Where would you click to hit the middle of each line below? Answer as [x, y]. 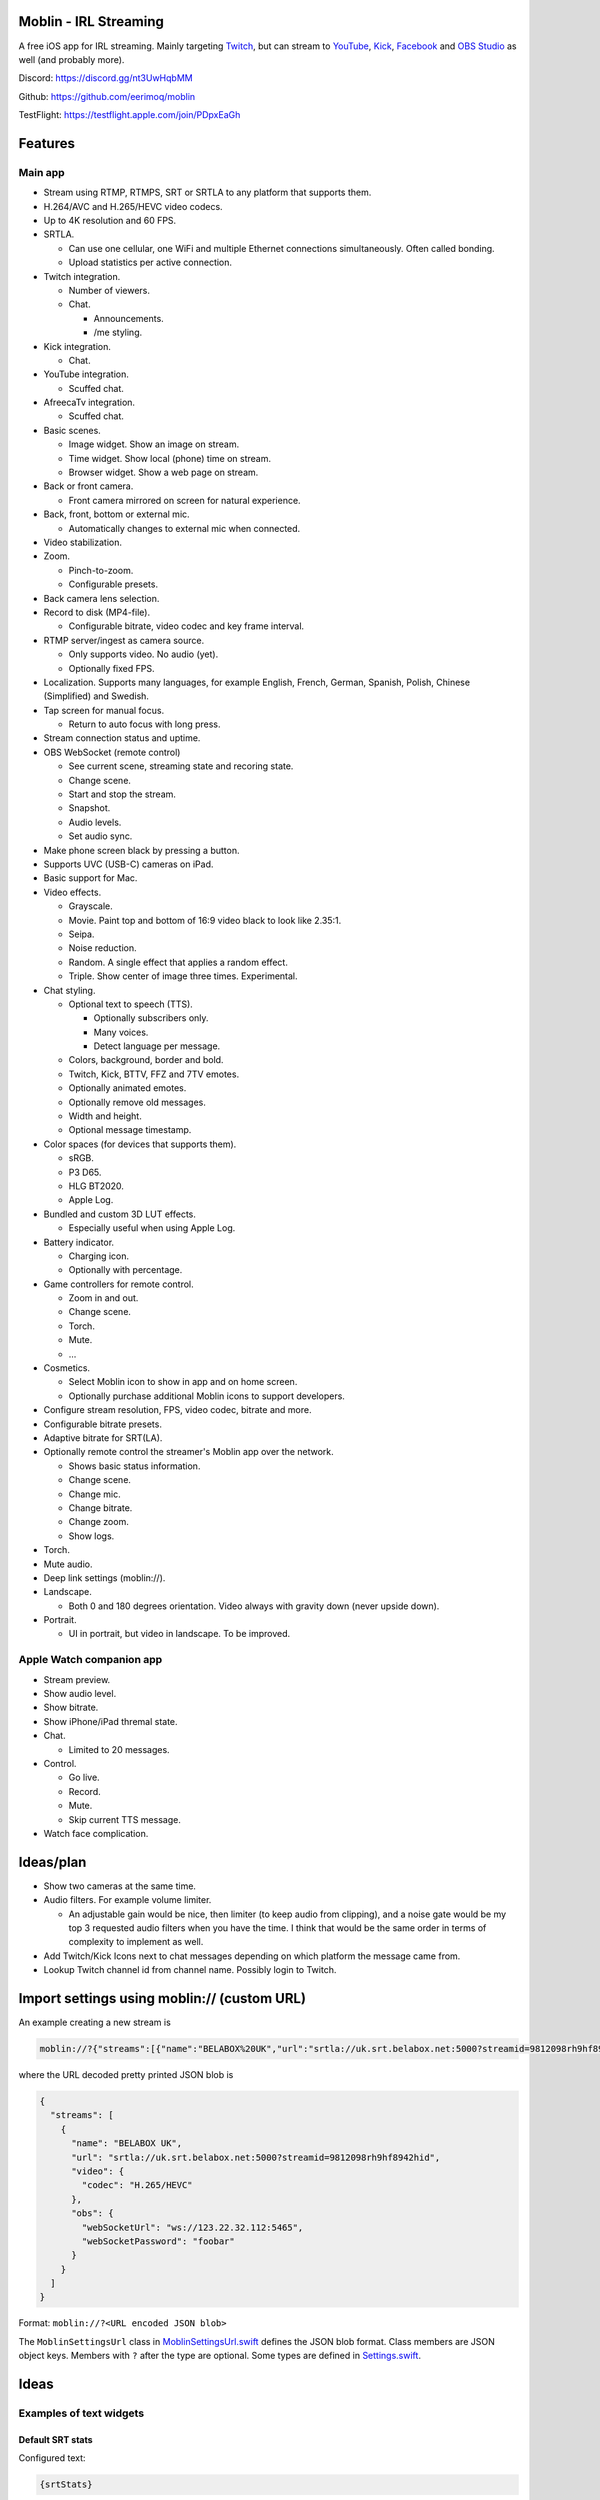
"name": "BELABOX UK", [127, 2143]
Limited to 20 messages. [119, 1749]
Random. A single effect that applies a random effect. [178, 962]
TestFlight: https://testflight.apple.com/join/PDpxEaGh [129, 115]
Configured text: [52, 2458]
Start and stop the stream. [122, 794]
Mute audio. [68, 1564]
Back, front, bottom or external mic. [116, 514]
